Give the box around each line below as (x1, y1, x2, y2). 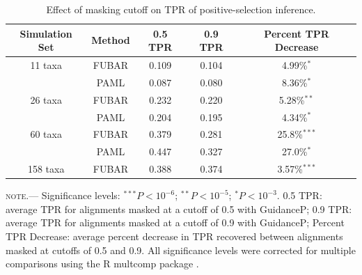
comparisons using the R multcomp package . (6, 256, 199, 271)
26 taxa (30, 92, 62, 107)
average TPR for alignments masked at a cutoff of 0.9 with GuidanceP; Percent (6, 215, 345, 230)
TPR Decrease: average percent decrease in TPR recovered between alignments (6, 228, 343, 243)
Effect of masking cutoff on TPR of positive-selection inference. (46, 2, 316, 16)
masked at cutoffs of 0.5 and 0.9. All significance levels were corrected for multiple (6, 242, 356, 257)
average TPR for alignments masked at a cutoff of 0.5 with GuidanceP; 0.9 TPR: (6, 201, 352, 216)
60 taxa (30, 127, 62, 141)
